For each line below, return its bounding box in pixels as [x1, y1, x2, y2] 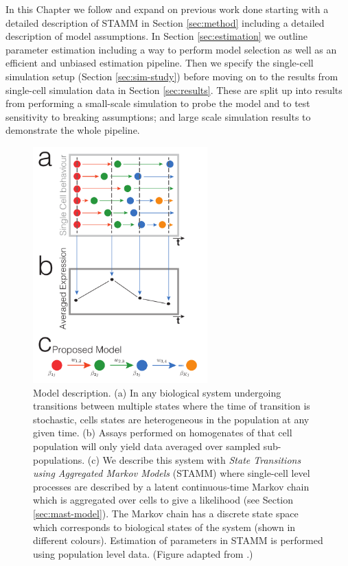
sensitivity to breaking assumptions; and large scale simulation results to [5, 109, 311, 123]
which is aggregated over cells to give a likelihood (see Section [33, 493, 294, 507]
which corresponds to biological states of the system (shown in [33, 519, 296, 534]
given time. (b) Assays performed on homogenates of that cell [33, 425, 292, 440]
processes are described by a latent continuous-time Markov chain [33, 479, 310, 493]
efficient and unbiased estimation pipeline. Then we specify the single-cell [5, 56, 314, 70]
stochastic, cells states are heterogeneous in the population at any [33, 412, 310, 426]
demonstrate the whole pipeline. [5, 123, 140, 137]
